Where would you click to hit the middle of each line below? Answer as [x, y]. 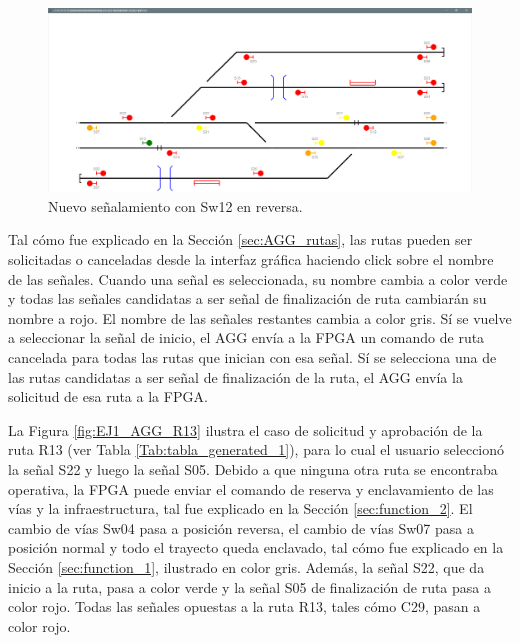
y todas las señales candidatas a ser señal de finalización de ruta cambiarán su [247, 298]
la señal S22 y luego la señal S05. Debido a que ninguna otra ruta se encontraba [253, 468]
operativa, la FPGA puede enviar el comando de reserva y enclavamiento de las [251, 488]
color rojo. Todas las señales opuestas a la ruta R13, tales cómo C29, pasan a [244, 606]
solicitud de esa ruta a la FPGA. [108, 396]
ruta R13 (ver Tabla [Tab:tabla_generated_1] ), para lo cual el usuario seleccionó [256, 449]
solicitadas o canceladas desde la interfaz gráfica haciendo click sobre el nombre [251, 259]
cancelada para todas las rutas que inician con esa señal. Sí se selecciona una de [252, 357]
